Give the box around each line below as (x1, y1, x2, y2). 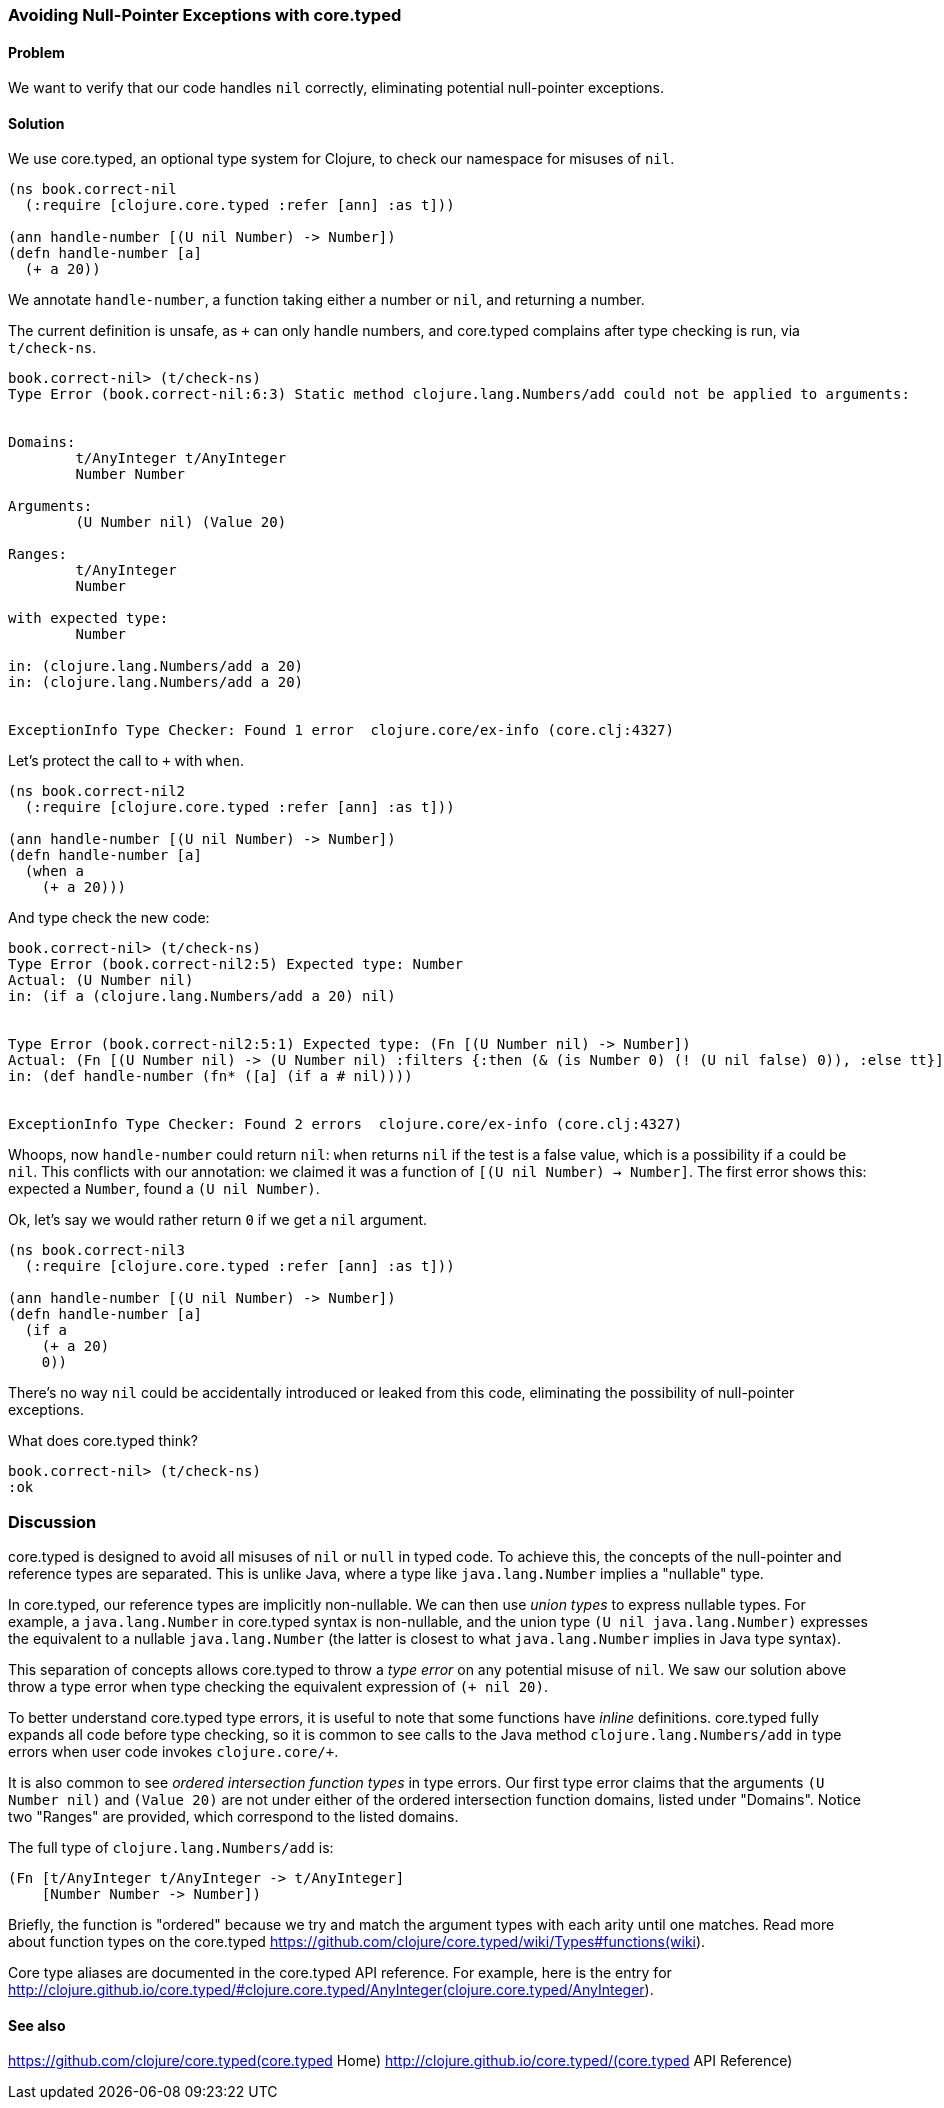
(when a (24, 863, 84, 880)
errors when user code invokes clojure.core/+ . (8, 1743, 339, 1761)
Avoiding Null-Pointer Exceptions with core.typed (8, 5, 402, 25)
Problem (8, 43, 65, 61)
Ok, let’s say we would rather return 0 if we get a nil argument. (8, 1211, 428, 1229)
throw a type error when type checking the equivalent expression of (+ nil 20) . (8, 1678, 548, 1696)
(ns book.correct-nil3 (8, 1242, 186, 1259)
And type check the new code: (8, 909, 210, 927)
